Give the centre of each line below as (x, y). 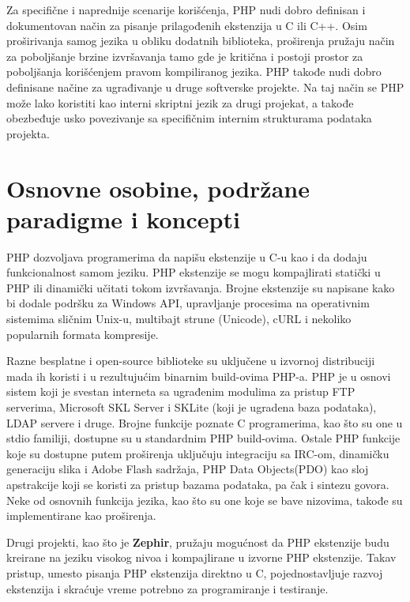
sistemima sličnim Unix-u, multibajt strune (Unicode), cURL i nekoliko (179, 319)
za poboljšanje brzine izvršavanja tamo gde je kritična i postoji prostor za (185, 56)
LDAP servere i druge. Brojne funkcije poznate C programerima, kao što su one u (205, 422)
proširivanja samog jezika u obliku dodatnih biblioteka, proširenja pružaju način (201, 41)
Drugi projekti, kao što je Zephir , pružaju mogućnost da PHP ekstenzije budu (198, 542)
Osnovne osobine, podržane (158, 188)
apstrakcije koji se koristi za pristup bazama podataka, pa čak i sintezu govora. (198, 484)
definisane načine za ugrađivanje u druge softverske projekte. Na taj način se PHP (205, 87)
